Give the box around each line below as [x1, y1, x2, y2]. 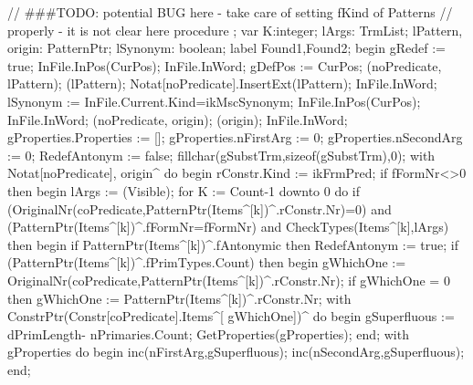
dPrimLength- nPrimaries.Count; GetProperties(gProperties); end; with [7, 324, 409, 343]
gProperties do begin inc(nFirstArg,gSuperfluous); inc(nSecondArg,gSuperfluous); [7, 342, 465, 361]
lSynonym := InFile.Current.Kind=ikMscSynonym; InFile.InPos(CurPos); [7, 91, 421, 110]
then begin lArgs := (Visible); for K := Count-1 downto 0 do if [7, 181, 361, 200]
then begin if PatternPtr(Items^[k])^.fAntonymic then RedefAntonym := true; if [7, 234, 458, 254]
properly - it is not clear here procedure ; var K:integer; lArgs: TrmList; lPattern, [7, 20, 463, 39]
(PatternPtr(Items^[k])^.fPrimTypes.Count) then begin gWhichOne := [7, 253, 406, 272]
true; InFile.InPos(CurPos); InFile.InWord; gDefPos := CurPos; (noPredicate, [7, 56, 442, 75]
